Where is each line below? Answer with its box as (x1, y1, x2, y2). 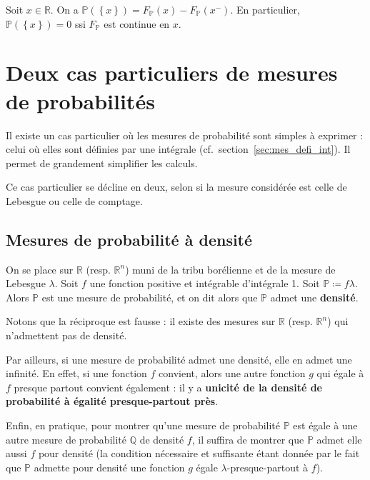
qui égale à (316, 366, 364, 381)
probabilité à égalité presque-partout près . (6, 394, 219, 409)
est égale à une (293, 418, 358, 433)
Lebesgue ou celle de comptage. (6, 193, 143, 208)
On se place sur (6, 261, 74, 276)
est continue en (104, 16, 170, 31)
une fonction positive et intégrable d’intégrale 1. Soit (89, 276, 320, 291)
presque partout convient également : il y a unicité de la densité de (14, 379, 322, 394)
